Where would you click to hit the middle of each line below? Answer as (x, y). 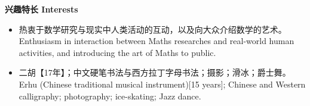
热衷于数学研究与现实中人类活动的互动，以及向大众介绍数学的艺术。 (153, 29)
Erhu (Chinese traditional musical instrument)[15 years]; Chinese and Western (162, 84)
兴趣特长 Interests (42, 9)
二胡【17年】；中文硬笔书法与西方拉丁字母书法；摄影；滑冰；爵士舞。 (155, 72)
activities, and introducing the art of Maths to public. (117, 52)
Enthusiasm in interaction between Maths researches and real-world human (156, 41)
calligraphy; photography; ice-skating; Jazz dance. (110, 96)
